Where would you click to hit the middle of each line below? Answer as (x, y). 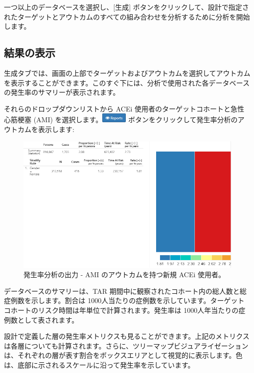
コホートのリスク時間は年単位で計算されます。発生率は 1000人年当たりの (121, 310)
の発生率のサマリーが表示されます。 (62, 92)
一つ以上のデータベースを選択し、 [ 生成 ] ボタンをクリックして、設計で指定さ (127, 7)
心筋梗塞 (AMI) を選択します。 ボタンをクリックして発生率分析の (121, 120)
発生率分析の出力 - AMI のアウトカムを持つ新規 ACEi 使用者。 (125, 274)
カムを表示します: (46, 129)
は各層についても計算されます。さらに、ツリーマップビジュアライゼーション (126, 345)
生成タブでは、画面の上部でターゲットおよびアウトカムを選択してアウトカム (127, 73)
